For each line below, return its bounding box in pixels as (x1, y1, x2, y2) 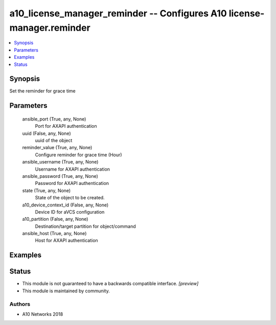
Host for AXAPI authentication (35, 238, 98, 244)
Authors (9, 300, 31, 308)
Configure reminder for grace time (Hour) (35, 151, 122, 158)
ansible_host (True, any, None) (22, 230, 87, 237)
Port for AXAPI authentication (35, 123, 97, 129)
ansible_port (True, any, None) (22, 115, 86, 122)
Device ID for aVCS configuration (35, 208, 105, 215)
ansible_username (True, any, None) (22, 159, 99, 165)
